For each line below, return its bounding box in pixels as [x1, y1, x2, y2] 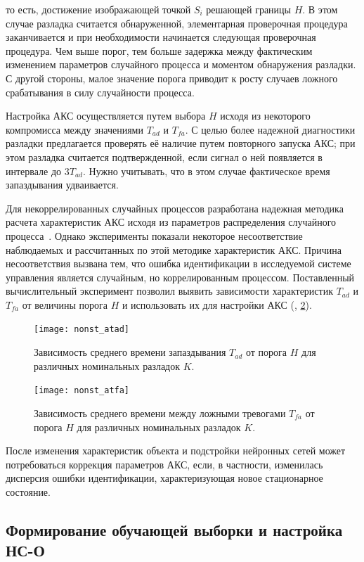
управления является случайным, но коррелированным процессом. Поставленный [6, 269, 355, 284]
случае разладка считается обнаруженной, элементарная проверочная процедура [6, 15, 348, 30]
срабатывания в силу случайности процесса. [6, 84, 195, 99]
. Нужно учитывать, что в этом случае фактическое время [83, 163, 330, 178]
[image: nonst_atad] [34, 324, 130, 335]
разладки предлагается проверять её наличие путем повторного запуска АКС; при [6, 136, 356, 151]
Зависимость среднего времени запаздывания [34, 345, 226, 359]
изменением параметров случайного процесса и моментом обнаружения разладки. [6, 57, 356, 72]
